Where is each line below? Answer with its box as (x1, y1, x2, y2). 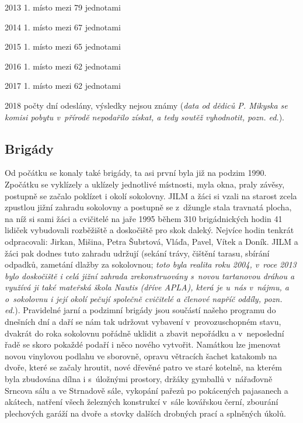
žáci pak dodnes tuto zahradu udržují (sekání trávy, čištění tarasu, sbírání (5, 247, 270, 259)
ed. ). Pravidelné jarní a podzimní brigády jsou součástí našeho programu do (5, 304, 276, 316)
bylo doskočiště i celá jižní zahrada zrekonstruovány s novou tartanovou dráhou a (5, 269, 295, 282)
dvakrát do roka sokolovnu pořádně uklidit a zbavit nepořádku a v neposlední (5, 327, 284, 339)
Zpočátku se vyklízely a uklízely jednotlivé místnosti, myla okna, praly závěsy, (5, 178, 285, 190)
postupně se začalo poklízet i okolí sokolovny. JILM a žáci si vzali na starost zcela (5, 189, 297, 202)
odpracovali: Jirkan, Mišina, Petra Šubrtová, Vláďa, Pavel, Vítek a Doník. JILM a (5, 235, 298, 247)
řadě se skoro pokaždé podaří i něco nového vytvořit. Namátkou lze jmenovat (5, 338, 281, 351)
